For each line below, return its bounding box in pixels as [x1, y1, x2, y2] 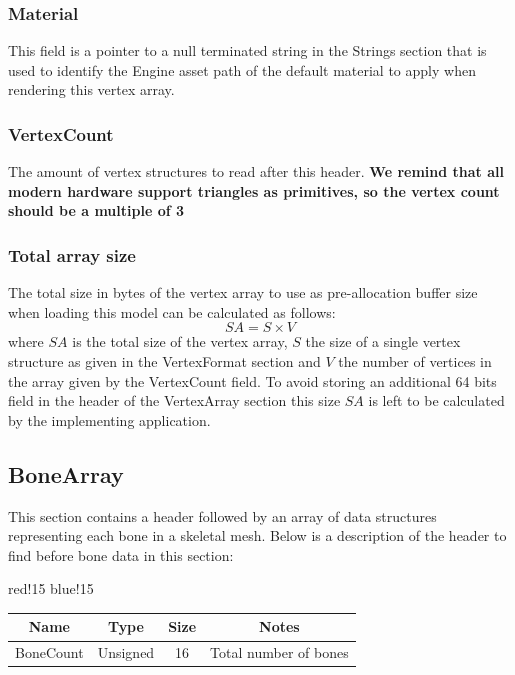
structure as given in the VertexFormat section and [8, 351, 321, 371]
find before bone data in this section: [8, 544, 234, 565]
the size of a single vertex [305, 331, 461, 352]
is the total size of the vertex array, [72, 331, 288, 352]
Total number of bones [210, 642, 349, 663]
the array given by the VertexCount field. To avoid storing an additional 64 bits [8, 370, 497, 391]
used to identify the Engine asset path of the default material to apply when [8, 59, 476, 80]
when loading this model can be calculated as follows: [8, 301, 336, 322]
